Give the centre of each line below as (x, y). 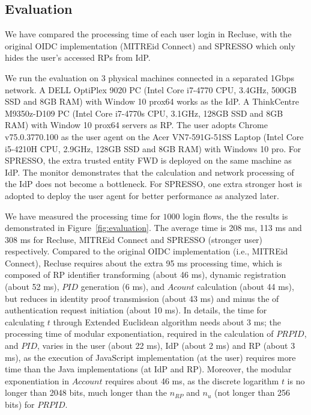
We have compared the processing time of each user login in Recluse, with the (148, 34)
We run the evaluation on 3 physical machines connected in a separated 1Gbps (149, 77)
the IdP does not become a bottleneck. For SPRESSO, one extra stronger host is (153, 184)
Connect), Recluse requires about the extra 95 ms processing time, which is (143, 263)
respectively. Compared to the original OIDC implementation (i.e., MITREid (146, 251)
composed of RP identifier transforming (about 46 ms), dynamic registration (146, 275)
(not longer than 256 (252, 392)
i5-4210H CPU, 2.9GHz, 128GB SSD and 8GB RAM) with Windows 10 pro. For (153, 148)
